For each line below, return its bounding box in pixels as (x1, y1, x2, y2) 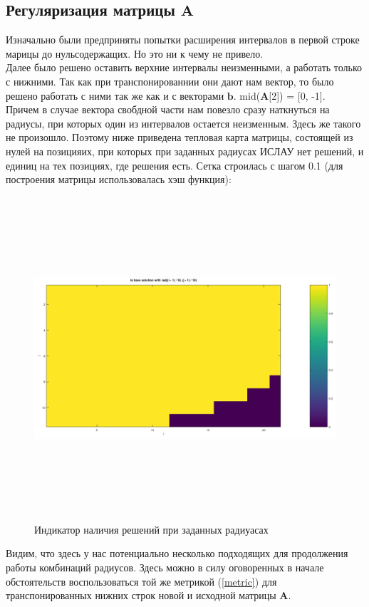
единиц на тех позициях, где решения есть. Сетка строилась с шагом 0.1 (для (6, 157, 343, 172)
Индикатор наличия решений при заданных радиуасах (34, 522, 269, 536)
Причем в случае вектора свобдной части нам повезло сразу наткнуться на (6, 102, 330, 117)
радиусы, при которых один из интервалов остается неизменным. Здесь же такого (6, 115, 361, 130)
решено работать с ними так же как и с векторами (6, 88, 224, 103)
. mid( (233, 88, 261, 103)
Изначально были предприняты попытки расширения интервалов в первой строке (6, 32, 360, 47)
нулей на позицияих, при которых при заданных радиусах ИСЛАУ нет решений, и (6, 143, 364, 158)
